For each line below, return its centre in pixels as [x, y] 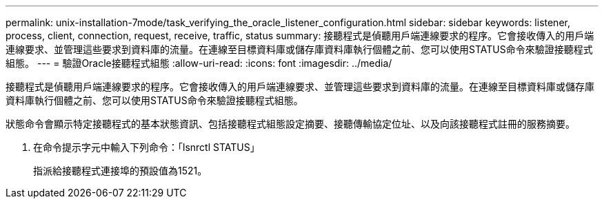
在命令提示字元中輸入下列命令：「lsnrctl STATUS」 [147, 147]
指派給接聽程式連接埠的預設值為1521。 [120, 171]
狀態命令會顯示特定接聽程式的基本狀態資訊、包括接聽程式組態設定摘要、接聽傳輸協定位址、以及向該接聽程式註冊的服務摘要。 [290, 124]
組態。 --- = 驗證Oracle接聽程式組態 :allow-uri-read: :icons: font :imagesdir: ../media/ [199, 63]
